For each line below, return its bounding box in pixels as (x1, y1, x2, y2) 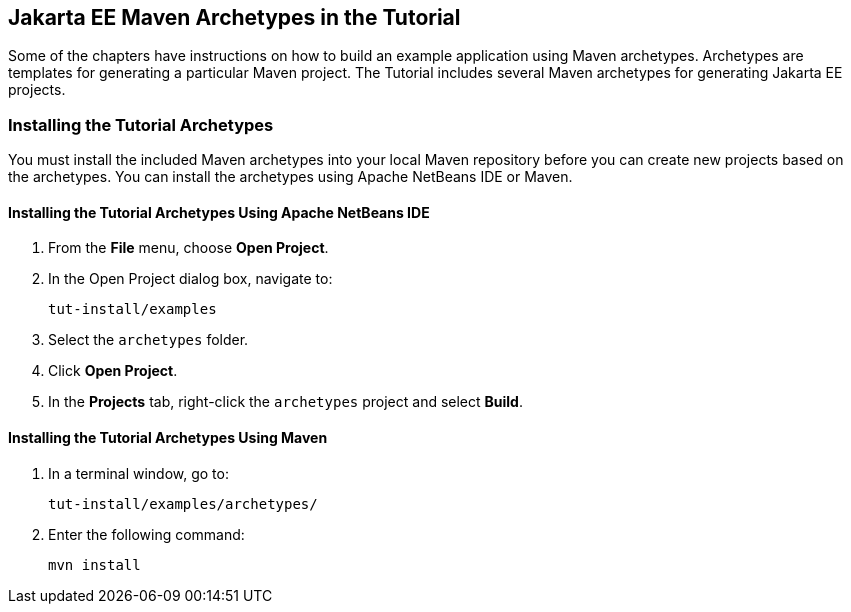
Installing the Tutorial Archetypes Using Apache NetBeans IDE (8, 203, 430, 221)
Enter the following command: (48, 525, 245, 543)
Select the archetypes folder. (48, 331, 249, 349)
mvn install (48, 556, 141, 573)
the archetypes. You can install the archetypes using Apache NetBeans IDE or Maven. (8, 168, 573, 186)
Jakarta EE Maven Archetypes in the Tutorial (8, 5, 461, 30)
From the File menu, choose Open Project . (48, 239, 329, 257)
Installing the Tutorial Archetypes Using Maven (8, 429, 328, 446)
